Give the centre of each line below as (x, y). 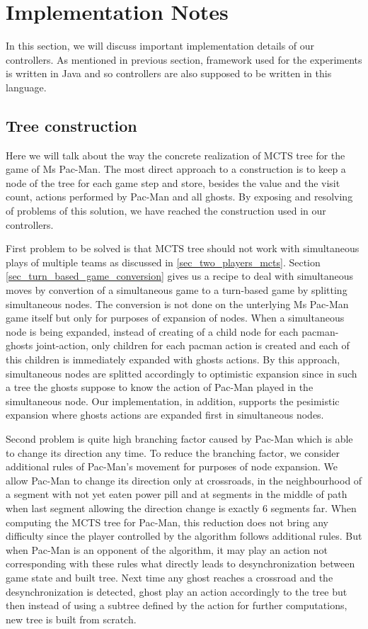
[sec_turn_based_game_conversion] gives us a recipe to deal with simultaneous (180, 276)
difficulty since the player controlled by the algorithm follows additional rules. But (184, 536)
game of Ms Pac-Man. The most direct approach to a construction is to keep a (176, 169)
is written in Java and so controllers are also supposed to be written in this (169, 73)
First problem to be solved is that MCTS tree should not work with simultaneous (183, 248)
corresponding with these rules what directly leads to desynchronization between (180, 563)
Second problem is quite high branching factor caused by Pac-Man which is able (179, 438)
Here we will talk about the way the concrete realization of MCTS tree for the (176, 155)
